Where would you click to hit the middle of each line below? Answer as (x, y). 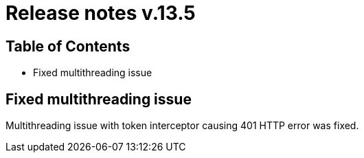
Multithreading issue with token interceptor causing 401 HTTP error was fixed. (182, 126)
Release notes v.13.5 (101, 13)
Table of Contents (68, 46)
